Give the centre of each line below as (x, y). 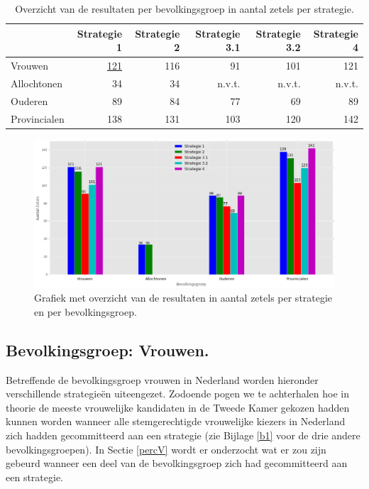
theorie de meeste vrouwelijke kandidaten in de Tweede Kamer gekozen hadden (178, 407)
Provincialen (38, 118)
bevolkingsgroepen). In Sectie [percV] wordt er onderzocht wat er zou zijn (166, 449)
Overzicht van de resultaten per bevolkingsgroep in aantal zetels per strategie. (184, 9)
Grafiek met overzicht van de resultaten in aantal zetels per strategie (183, 298)
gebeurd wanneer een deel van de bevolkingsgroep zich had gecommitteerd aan (177, 463)
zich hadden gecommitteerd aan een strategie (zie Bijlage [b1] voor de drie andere (183, 435)
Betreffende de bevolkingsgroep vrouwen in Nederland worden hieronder (162, 379)
